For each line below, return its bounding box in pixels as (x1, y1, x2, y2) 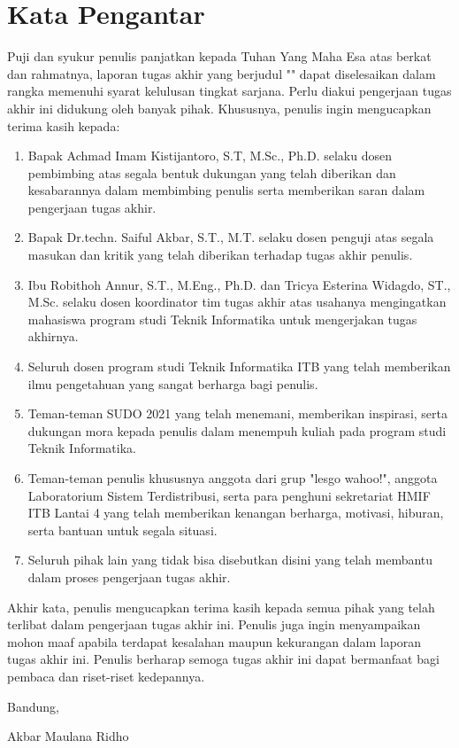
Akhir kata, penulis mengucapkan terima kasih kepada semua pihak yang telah (7, 597, 435, 616)
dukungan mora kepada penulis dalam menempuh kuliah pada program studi (27, 421, 447, 440)
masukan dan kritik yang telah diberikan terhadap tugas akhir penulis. (27, 245, 413, 264)
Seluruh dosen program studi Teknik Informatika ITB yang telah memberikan (27, 357, 451, 376)
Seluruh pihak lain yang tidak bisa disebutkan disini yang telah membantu (27, 550, 433, 569)
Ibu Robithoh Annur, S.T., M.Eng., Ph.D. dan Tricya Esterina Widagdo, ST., (27, 275, 451, 293)
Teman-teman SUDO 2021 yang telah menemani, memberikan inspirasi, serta (27, 404, 448, 423)
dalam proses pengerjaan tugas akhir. (27, 567, 231, 586)
